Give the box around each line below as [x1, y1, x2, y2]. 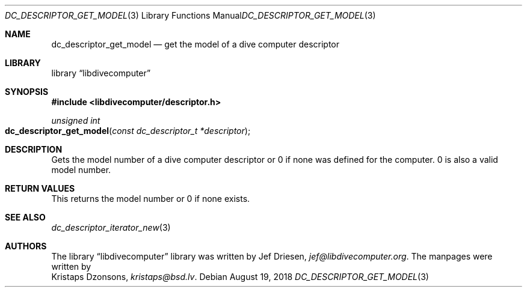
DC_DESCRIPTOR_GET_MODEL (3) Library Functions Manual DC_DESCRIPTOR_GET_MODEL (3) [5, 10, 376, 20]
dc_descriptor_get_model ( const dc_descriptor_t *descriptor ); [5, 126, 251, 136]
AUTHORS [5, 241, 47, 251]
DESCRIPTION [5, 144, 63, 154]
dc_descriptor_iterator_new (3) [51, 222, 171, 233]
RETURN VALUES [5, 183, 75, 193]
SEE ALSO [5, 212, 46, 222]
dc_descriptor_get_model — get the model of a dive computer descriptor [51, 39, 340, 49]
